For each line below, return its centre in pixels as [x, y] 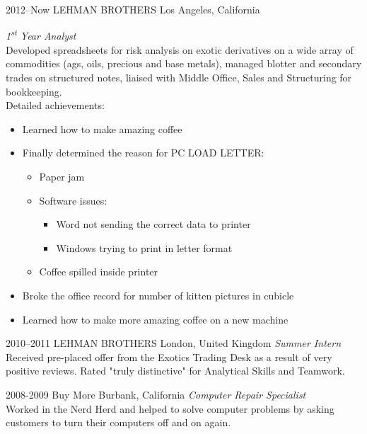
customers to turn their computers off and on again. [118, 422]
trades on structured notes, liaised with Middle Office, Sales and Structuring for [179, 78]
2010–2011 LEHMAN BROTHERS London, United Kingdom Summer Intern [174, 343]
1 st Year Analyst [41, 35]
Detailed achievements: [55, 105]
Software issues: [73, 200]
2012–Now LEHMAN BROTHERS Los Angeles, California [133, 9]
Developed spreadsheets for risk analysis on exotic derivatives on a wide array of [180, 49]
